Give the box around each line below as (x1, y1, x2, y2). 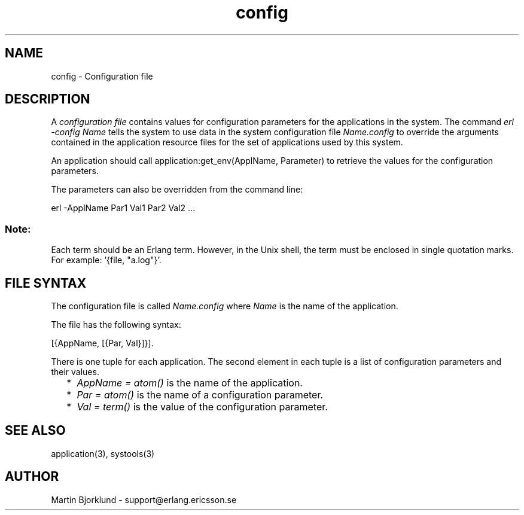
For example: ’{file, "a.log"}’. (51, 255, 162, 266)
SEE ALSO (5, 423, 66, 438)
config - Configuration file (51, 71, 153, 81)
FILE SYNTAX (5, 275, 87, 291)
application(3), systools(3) (51, 448, 155, 459)
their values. (51, 367, 99, 377)
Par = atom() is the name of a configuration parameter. (77, 389, 324, 401)
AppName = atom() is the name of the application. (77, 377, 303, 389)
